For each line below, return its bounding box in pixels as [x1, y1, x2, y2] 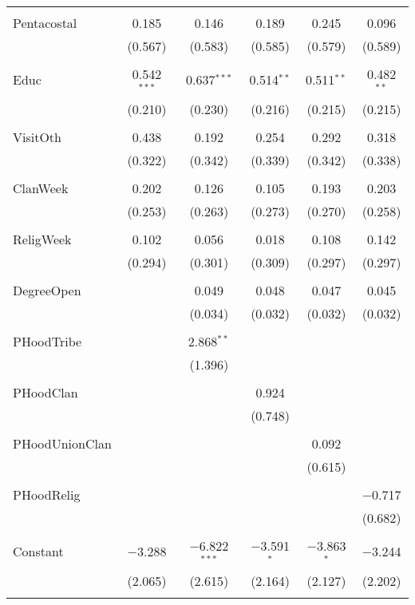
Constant [13, 542, 64, 561]
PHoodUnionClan [13, 433, 112, 453]
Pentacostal [13, 14, 77, 32]
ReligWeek [13, 229, 72, 248]
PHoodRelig [13, 484, 81, 504]
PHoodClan [13, 382, 78, 401]
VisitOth [13, 127, 61, 146]
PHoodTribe [13, 331, 82, 350]
